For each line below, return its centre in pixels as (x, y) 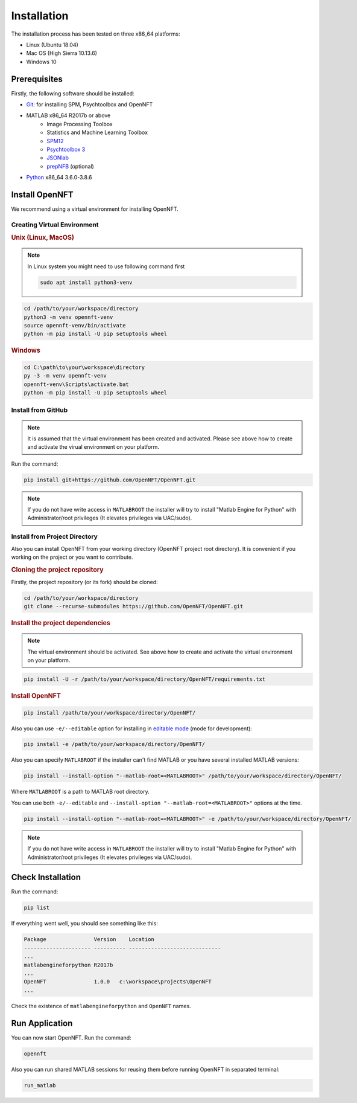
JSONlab (58, 158)
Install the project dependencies (61, 623)
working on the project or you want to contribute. (72, 557)
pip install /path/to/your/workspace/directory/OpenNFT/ (110, 712)
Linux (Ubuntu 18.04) (52, 45)
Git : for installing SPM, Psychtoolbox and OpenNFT (90, 105)
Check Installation (46, 877)
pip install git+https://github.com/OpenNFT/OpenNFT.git (110, 480)
